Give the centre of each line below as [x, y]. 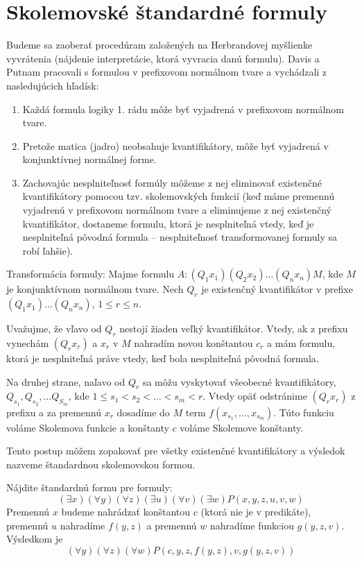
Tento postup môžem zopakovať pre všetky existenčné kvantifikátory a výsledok [176, 451]
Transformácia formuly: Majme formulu [90, 274]
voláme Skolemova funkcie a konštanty [88, 427]
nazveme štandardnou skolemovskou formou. [101, 464]
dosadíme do [143, 412]
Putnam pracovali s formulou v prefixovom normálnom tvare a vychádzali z [167, 72]
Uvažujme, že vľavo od [54, 329]
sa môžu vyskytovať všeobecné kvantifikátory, [239, 381]
